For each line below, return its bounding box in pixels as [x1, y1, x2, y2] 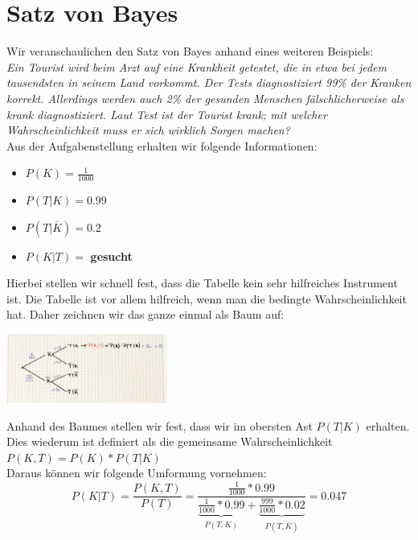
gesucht [90, 247, 133, 264]
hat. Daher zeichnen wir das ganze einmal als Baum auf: [6, 306, 285, 323]
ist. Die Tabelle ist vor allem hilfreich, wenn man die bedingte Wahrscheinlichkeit [6, 290, 407, 307]
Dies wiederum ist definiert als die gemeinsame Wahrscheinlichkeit [6, 433, 333, 450]
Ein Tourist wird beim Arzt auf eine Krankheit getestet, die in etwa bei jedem [6, 58, 387, 75]
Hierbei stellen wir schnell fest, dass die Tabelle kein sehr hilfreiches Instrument [6, 274, 398, 291]
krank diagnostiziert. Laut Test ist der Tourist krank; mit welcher [6, 105, 327, 122]
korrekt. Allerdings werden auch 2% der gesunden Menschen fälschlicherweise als [6, 89, 404, 106]
